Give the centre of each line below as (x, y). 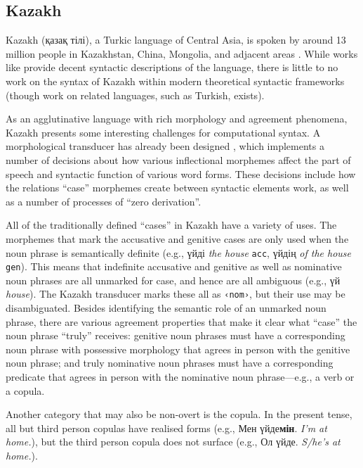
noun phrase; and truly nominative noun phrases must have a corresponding (170, 363)
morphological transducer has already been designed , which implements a (165, 146)
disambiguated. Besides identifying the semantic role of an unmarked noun (166, 308)
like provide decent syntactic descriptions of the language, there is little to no (172, 67)
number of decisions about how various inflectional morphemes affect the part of (178, 159)
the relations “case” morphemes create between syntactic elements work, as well (177, 188)
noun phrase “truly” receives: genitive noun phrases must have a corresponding (176, 335)
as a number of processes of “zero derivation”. (104, 201)
